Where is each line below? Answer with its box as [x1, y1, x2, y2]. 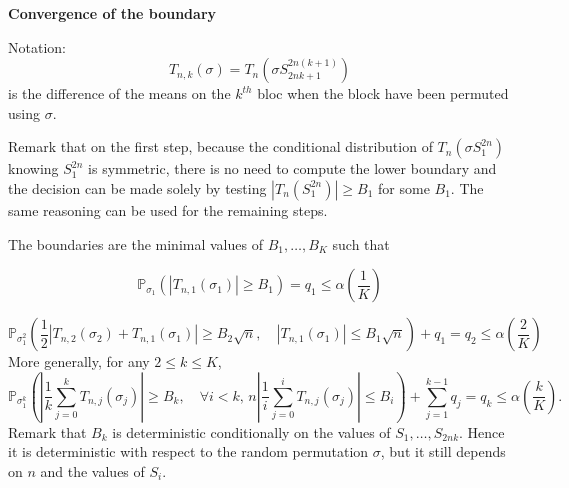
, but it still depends [380, 441, 506, 462]
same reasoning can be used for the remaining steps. [8, 199, 328, 220]
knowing [8, 158, 59, 179]
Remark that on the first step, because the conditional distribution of [8, 136, 433, 157]
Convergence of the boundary [8, 3, 217, 23]
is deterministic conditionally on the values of [112, 421, 391, 442]
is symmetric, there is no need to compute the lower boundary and [88, 158, 497, 179]
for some [378, 177, 430, 198]
